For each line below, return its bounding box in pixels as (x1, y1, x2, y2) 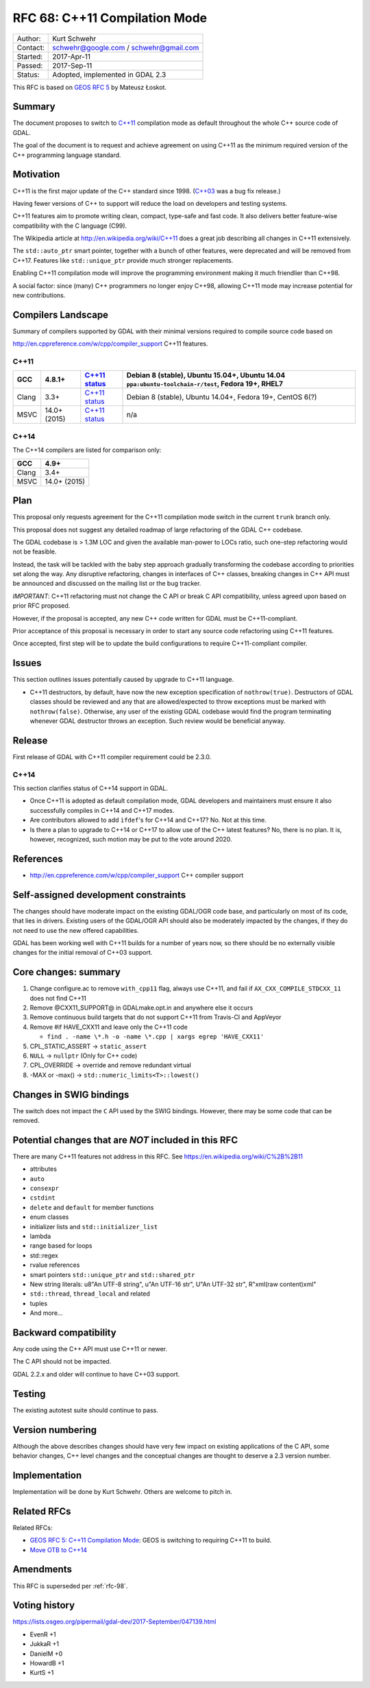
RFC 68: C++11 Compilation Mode (12, 10, 208, 25)
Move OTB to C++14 (29, 1545, 88, 1554)
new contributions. (12, 292, 66, 300)
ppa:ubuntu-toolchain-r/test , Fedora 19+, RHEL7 (126, 379, 284, 389)
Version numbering (12, 1424, 97, 1436)
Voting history (12, 1600, 75, 1611)
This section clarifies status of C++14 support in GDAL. (12, 784, 168, 792)
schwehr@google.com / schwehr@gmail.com (52, 43, 199, 52)
